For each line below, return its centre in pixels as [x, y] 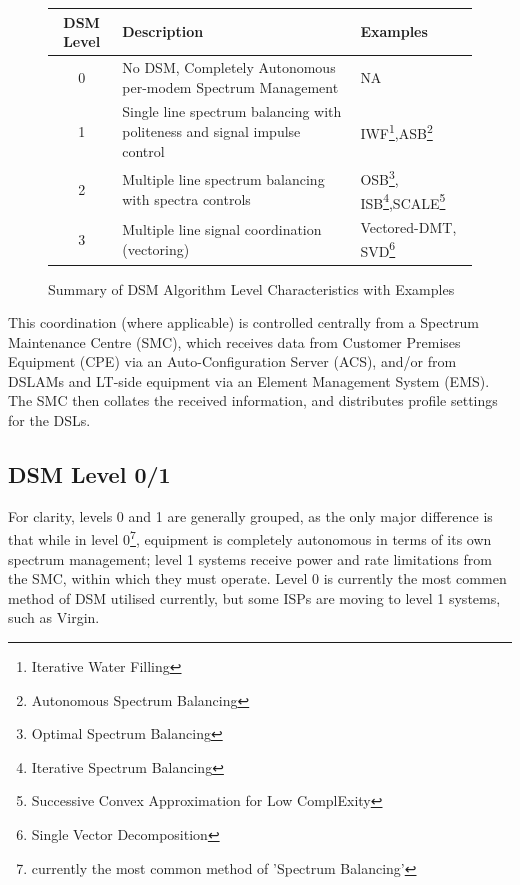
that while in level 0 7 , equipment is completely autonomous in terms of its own [250, 538]
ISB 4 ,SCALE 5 [403, 201]
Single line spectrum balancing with [232, 111]
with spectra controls [186, 198]
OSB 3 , [379, 178]
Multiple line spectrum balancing [223, 179]
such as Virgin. [54, 617]
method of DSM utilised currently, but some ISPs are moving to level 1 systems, [254, 597]
